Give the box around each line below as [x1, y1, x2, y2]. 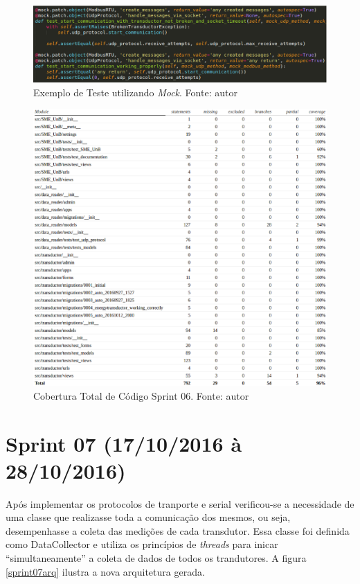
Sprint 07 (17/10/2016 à [6, 429, 242, 457]
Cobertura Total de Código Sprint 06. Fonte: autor [33, 388, 249, 402]
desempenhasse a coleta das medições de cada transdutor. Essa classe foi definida [6, 523, 350, 538]
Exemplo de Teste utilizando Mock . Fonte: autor [33, 85, 237, 99]
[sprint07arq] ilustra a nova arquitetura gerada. [6, 564, 205, 578]
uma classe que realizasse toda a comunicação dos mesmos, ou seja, [6, 510, 291, 524]
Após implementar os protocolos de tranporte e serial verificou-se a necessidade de [6, 496, 354, 511]
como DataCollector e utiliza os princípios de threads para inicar [6, 537, 278, 551]
